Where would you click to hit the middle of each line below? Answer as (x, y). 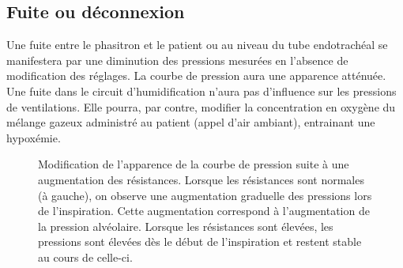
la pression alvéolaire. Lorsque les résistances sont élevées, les (186, 226)
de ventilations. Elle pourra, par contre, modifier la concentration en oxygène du (201, 106)
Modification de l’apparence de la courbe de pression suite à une (194, 164)
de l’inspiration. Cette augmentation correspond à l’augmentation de (204, 211)
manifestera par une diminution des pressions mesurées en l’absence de (177, 60)
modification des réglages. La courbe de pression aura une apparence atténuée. (196, 75)
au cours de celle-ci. (85, 257)
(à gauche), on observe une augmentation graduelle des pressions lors (205, 195)
